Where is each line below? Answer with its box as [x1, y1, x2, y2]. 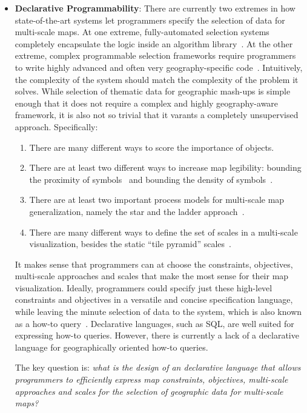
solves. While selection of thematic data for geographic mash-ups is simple [15, 85, 291, 97]
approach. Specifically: [15, 120, 98, 133]
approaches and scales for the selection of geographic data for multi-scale [15, 385, 283, 397]
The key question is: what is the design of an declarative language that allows [15, 361, 301, 374]
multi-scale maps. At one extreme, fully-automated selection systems [15, 25, 269, 38]
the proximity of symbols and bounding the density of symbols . [29, 173, 273, 185]
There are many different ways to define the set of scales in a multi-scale [29, 225, 298, 238]
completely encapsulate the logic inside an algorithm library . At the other [15, 37, 293, 50]
